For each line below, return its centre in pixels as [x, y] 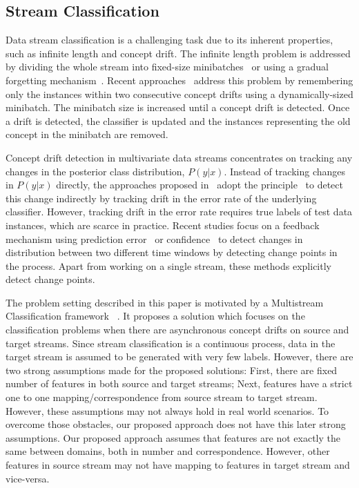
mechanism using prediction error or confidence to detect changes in [154, 238]
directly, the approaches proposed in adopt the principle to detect [200, 185]
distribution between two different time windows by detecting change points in [172, 252]
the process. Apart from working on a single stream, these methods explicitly [168, 265]
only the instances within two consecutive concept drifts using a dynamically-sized [179, 94]
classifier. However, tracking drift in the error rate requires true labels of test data [179, 212]
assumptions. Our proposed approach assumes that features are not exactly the [173, 437]
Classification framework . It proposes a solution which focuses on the [155, 316]
